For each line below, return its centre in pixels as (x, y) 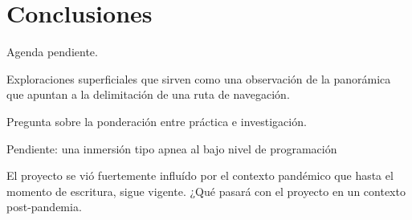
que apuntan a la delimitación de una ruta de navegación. (148, 94)
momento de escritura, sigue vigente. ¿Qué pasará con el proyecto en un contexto (206, 191)
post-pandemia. (44, 207)
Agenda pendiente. (52, 52)
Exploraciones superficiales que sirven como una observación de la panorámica (199, 78)
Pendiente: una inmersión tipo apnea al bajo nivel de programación (172, 148)
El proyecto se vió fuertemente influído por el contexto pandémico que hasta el (200, 175)
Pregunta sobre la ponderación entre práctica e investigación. (157, 121)
